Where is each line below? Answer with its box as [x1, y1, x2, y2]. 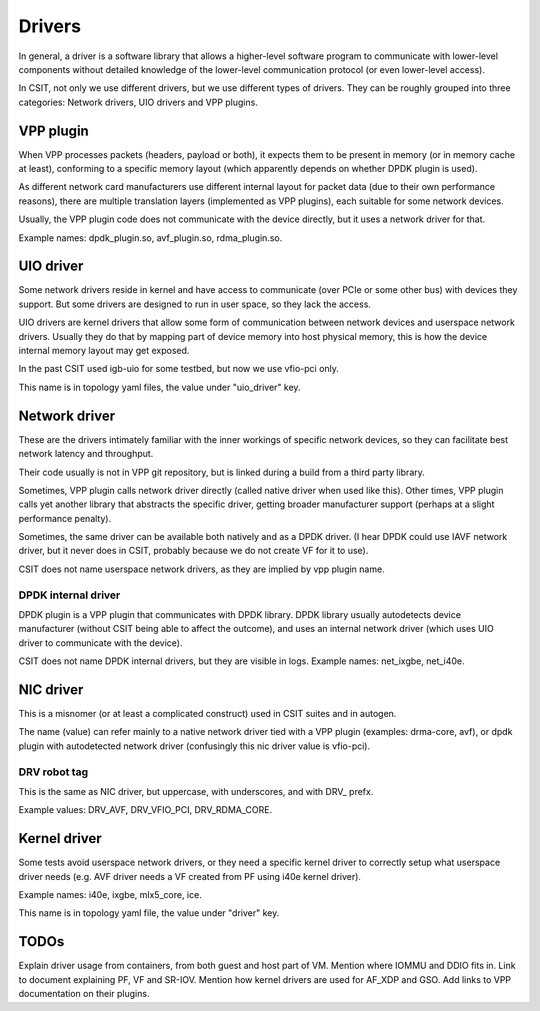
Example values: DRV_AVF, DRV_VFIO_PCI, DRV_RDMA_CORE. [18, 804, 273, 816]
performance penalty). [18, 512, 112, 524]
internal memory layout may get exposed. [18, 345, 190, 357]
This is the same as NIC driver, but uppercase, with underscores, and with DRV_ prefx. [18, 786, 374, 797]
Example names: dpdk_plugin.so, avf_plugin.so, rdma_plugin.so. [18, 231, 283, 244]
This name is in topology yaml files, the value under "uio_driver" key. [18, 381, 301, 393]
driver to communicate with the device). [18, 636, 183, 649]
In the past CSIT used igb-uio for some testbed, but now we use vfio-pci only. [18, 363, 340, 375]
